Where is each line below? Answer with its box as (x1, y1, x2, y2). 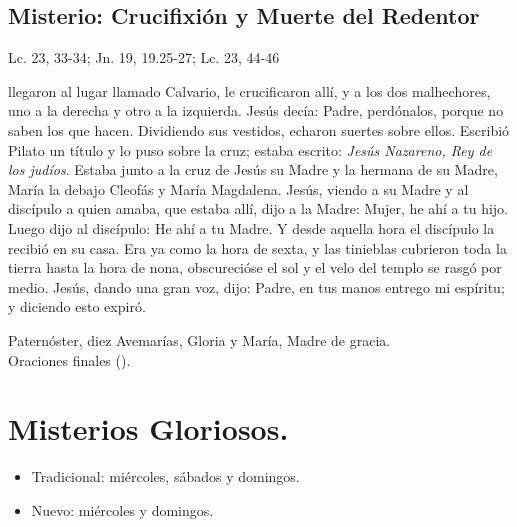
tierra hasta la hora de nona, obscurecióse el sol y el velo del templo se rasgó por (8, 257, 502, 278)
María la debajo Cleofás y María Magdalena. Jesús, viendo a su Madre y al (8, 178, 469, 199)
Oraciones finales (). (8, 349, 131, 370)
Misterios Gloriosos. (8, 408, 289, 449)
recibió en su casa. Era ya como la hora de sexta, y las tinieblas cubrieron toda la (8, 237, 507, 258)
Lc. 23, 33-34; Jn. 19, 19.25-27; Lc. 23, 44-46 (8, 47, 280, 68)
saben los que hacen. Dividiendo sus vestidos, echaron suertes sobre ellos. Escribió (8, 119, 510, 140)
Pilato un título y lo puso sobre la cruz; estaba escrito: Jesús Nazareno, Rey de (8, 139, 493, 160)
